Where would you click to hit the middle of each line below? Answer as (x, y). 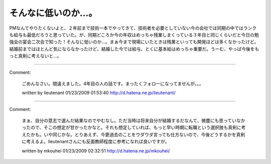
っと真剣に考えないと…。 (36, 56)
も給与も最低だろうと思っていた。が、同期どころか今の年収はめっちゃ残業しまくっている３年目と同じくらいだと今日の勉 (134, 34)
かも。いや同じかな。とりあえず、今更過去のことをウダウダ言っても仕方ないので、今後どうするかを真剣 (138, 134)
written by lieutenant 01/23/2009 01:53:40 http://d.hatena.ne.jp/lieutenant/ (99, 93)
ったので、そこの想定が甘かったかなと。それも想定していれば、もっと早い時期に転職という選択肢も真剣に (132, 127)
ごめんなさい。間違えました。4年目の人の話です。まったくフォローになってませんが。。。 (113, 83)
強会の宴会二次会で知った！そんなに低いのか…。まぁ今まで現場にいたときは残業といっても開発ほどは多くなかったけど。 (134, 42)
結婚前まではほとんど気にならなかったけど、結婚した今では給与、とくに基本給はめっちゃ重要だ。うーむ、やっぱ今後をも (134, 49)
